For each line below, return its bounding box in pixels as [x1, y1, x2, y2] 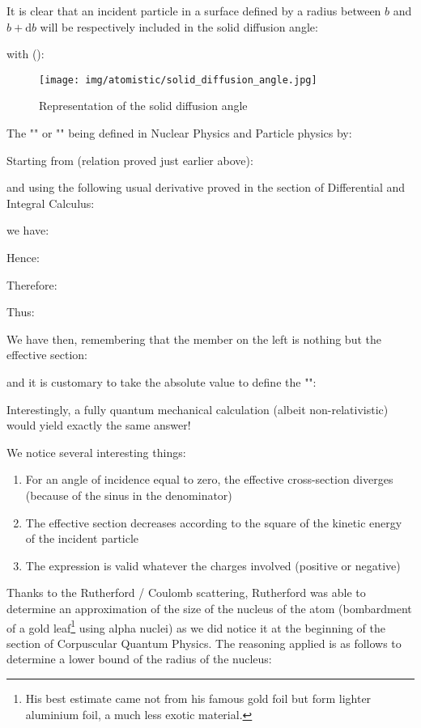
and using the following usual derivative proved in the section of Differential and [6, 179, 406, 196]
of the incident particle [25, 530, 139, 547]
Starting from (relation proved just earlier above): [6, 151, 253, 168]
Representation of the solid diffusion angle [39, 97, 248, 114]
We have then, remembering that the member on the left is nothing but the [6, 330, 381, 347]
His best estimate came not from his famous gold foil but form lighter [25, 689, 372, 706]
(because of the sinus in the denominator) [25, 486, 232, 503]
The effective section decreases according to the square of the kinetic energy [25, 514, 402, 531]
